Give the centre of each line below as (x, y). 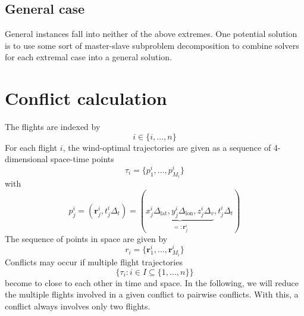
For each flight (31, 147)
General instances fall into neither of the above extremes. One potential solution (151, 34)
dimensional (26, 159)
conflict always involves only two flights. (78, 306)
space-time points (82, 159)
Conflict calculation (86, 98)
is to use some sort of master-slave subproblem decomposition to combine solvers (152, 45)
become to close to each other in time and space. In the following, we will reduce (152, 282)
